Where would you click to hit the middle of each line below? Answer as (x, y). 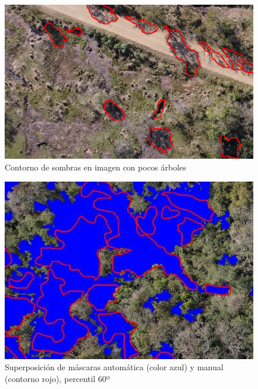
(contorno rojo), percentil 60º (57, 378)
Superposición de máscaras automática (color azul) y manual (114, 367)
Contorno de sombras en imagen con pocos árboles (96, 167)
